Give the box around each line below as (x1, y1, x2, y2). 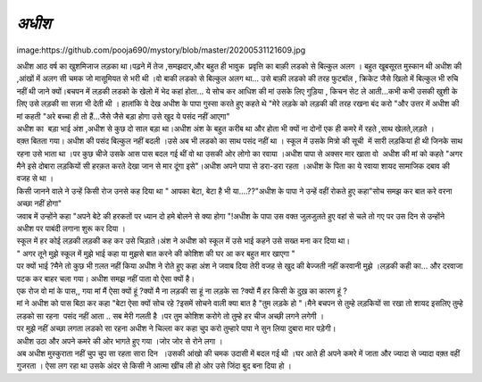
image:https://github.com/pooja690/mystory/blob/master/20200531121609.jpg (16, 45, 306, 55)
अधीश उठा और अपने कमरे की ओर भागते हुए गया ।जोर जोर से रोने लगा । (16, 336, 223, 346)
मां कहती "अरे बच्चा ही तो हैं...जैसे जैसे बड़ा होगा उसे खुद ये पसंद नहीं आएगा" (16, 111, 230, 121)
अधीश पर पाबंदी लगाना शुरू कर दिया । (16, 223, 126, 234)
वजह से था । (16, 173, 54, 184)
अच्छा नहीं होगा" (16, 198, 62, 209)
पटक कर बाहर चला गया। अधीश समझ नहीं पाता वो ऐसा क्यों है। (16, 273, 195, 284)
